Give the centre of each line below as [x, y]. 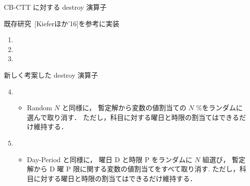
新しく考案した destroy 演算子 [51, 75]
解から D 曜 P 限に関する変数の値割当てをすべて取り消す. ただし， [133, 169]
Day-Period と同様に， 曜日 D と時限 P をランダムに [110, 159]
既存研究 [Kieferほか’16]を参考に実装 [62, 23]
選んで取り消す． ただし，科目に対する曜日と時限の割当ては [123, 117]
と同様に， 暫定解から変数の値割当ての [124, 108]
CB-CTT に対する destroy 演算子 [55, 7]
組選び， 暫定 [224, 159]
